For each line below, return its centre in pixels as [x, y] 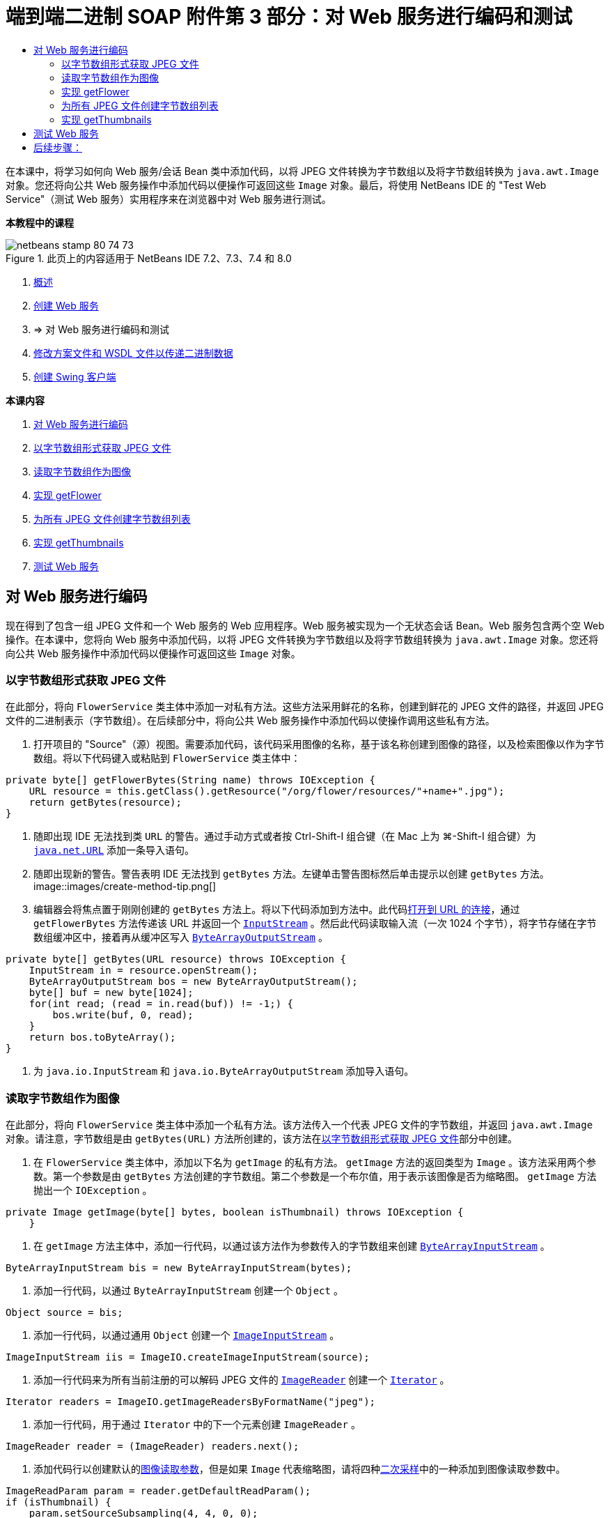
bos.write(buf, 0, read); [123, 1015]
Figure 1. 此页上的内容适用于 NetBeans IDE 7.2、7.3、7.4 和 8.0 [149, 258]
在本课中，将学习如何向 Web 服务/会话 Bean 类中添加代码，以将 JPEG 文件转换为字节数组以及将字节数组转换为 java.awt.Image [302, 171]
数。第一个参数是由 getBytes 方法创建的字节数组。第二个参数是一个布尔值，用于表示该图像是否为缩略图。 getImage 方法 [315, 1176]
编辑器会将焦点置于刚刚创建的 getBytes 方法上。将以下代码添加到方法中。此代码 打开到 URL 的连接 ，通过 [277, 910]
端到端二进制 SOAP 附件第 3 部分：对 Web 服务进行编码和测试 [289, 17]
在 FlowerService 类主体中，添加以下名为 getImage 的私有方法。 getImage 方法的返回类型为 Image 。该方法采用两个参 [315, 1163]
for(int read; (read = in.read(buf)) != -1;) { [161, 1004]
